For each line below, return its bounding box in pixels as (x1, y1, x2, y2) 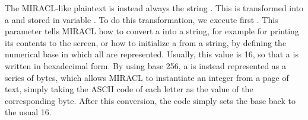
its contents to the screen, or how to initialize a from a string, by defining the (5, 36, 287, 48)
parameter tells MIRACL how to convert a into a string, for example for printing (5, 25, 299, 37)
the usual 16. (5, 106, 52, 118)
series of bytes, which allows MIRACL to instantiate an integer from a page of (5, 71, 289, 83)
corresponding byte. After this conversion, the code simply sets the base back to (5, 94, 296, 106)
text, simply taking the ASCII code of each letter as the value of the (5, 83, 253, 95)
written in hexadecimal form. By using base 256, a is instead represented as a (5, 59, 287, 72)
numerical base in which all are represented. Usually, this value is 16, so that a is (5, 48, 299, 60)
